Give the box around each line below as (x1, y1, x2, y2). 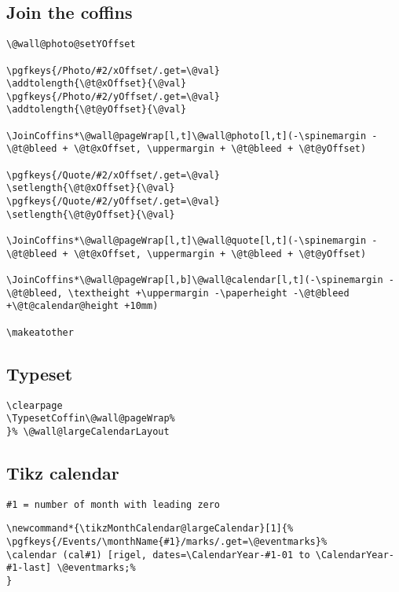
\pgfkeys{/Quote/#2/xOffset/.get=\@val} (6, 169, 221, 181)
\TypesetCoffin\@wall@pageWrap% (6, 413, 175, 425)
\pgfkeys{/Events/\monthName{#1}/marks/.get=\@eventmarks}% (6, 535, 328, 547)
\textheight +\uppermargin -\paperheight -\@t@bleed (68, 287, 350, 299)
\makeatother (6, 326, 74, 338)
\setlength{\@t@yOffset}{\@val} (6, 208, 175, 220)
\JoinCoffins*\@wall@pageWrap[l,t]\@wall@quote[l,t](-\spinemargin (6, 235, 367, 247)
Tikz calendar (6, 460, 119, 484)
